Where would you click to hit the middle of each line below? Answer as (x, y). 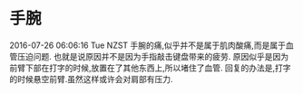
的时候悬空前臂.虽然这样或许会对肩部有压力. (92, 79)
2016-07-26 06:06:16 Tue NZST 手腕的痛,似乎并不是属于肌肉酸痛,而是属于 (147, 45)
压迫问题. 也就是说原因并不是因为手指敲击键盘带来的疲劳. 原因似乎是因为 (152, 56)
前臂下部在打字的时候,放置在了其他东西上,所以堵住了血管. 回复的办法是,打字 (151, 68)
